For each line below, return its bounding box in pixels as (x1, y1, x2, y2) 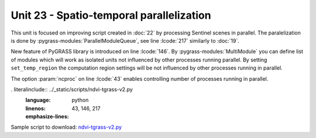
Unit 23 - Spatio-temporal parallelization (11, 9, 211, 22)
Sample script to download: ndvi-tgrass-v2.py (11, 123, 122, 131)
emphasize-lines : (25, 113, 70, 120)
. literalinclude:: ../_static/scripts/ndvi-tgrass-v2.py (11, 85, 133, 93)
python (71, 96, 89, 103)
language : (25, 96, 51, 103)
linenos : (25, 105, 46, 112)
